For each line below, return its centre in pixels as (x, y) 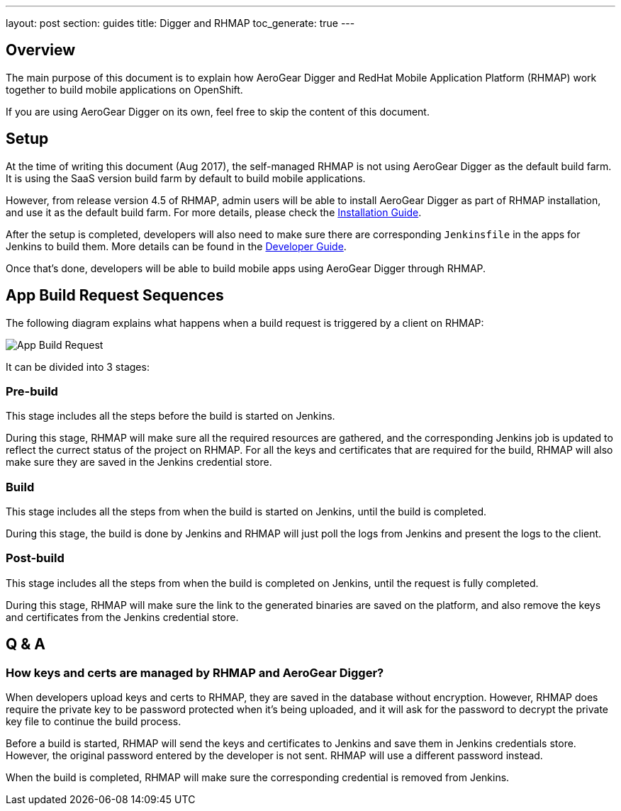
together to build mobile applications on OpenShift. (124, 89)
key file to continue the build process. (94, 721)
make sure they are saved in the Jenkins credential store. (139, 462)
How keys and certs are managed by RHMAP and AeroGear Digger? (195, 672)
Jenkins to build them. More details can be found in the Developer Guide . (176, 246)
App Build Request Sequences (115, 296)
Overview (41, 50)
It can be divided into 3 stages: (78, 367)
